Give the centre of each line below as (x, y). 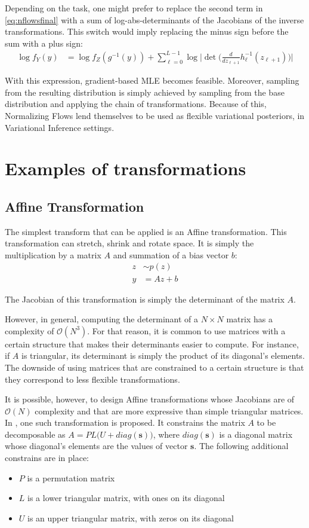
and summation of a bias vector (171, 254)
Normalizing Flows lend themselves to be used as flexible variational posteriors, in (155, 115)
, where (166, 434)
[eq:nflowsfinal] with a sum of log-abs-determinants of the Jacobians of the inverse (154, 19)
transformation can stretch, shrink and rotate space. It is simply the (129, 243)
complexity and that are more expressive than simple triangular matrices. (169, 411)
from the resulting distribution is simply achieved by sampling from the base (145, 92)
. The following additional (241, 446)
